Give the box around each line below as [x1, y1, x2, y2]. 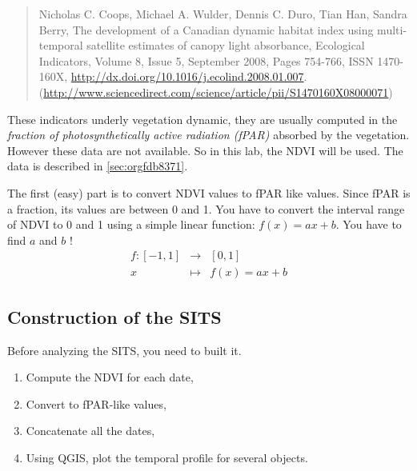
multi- [377, 21, 407, 38]
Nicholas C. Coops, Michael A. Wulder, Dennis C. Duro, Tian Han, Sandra [38, 6, 407, 22]
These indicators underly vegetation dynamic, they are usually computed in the [7, 110, 398, 127]
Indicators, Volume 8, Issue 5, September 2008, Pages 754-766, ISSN [38, 52, 374, 69]
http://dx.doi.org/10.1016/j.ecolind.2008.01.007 [70, 68, 304, 85]
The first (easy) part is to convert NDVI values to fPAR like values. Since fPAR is [7, 184, 411, 201]
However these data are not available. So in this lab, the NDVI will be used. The [7, 142, 403, 158]
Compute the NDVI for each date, [26, 369, 194, 385]
